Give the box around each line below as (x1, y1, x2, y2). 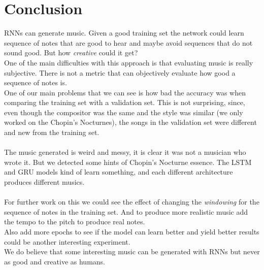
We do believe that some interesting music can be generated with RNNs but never (4, 246, 260, 257)
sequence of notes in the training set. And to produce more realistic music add (4, 206, 248, 217)
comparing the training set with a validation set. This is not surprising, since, (4, 97, 245, 108)
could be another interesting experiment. (4, 236, 130, 247)
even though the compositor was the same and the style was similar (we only (4, 107, 243, 117)
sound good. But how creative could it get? (4, 47, 138, 58)
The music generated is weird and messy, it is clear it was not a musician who (4, 147, 246, 157)
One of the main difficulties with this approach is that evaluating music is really (4, 57, 253, 68)
